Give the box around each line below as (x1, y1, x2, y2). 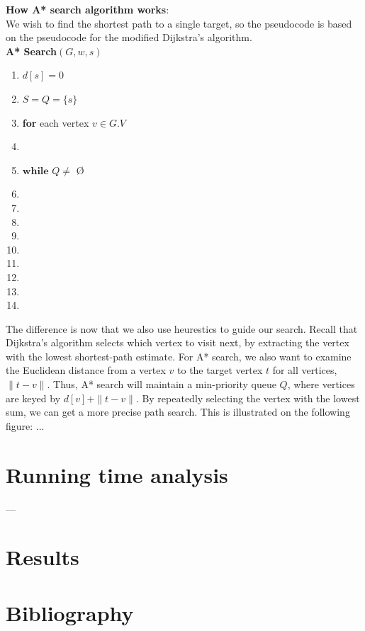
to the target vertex (177, 363, 263, 377)
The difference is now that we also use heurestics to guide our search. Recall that (6, 321, 358, 336)
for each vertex (22, 115, 89, 130)
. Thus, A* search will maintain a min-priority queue (47, 377, 276, 392)
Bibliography (6, 598, 134, 627)
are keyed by (6, 390, 61, 405)
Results (6, 542, 79, 572)
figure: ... (6, 418, 45, 433)
